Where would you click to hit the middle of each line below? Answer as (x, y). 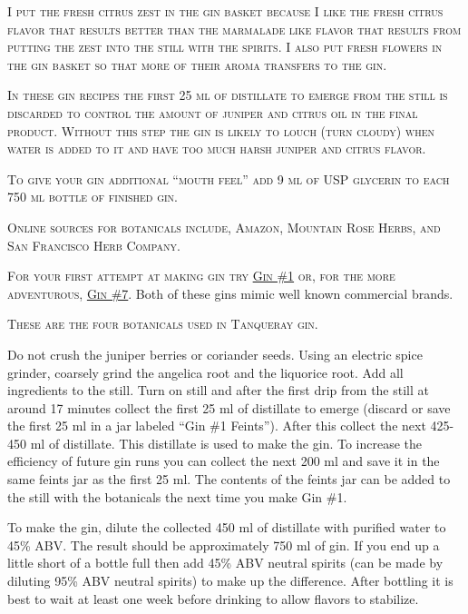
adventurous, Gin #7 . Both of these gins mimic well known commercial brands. (230, 293)
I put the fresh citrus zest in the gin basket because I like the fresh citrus (225, 11)
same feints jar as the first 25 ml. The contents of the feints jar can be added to (229, 479)
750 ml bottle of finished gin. (93, 197)
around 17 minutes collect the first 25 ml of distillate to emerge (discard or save (229, 407)
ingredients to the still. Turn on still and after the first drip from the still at (218, 390)
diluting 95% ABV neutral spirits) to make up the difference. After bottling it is (230, 581)
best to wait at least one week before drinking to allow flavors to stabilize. (213, 598)
